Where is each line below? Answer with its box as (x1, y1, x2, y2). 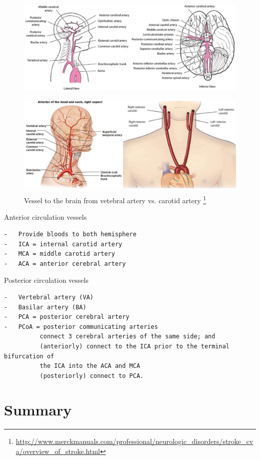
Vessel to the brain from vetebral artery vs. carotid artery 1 (24, 194, 206, 205)
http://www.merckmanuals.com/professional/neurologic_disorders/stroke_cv (15, 436, 253, 446)
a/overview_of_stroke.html (15, 446, 100, 456)
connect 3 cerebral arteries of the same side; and (39, 333, 215, 340)
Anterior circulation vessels (4, 212, 87, 222)
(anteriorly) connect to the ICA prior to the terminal (39, 342, 230, 350)
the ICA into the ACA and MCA (39, 362, 140, 370)
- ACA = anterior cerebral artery (4, 260, 126, 267)
